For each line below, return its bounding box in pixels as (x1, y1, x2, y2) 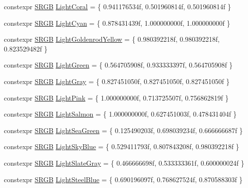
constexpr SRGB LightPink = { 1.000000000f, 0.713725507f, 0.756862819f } (4, 92, 229, 103)
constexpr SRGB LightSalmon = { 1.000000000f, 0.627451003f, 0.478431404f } (4, 109, 237, 119)
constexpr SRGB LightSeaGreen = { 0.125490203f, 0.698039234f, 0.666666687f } (4, 125, 243, 135)
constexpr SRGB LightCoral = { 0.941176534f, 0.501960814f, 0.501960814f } (4, 1, 231, 11)
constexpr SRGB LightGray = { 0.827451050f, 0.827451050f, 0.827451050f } (4, 76, 230, 86)
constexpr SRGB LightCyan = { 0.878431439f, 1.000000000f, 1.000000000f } (4, 17, 231, 28)
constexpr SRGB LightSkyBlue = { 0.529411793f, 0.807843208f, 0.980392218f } (4, 141, 239, 152)
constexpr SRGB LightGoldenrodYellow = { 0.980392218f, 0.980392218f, (4, 34, 220, 44)
